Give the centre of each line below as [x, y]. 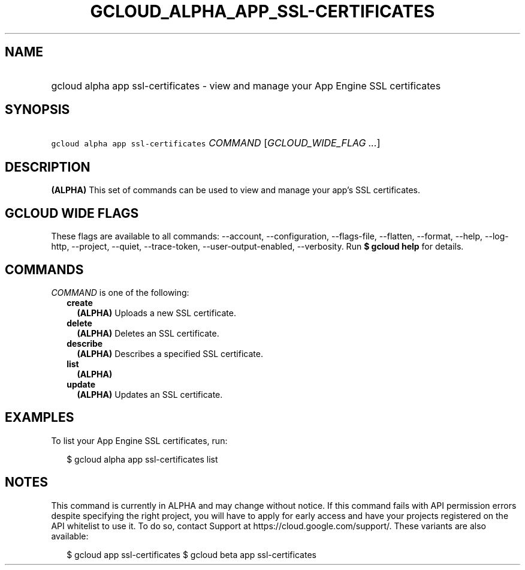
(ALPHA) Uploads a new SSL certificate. [156, 313]
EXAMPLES [40, 418]
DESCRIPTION [48, 167]
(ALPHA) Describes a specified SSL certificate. [170, 353]
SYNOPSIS [37, 110]
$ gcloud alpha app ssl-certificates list [142, 459]
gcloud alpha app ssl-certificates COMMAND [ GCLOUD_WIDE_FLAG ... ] [216, 143]
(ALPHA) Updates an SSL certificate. [150, 394]
